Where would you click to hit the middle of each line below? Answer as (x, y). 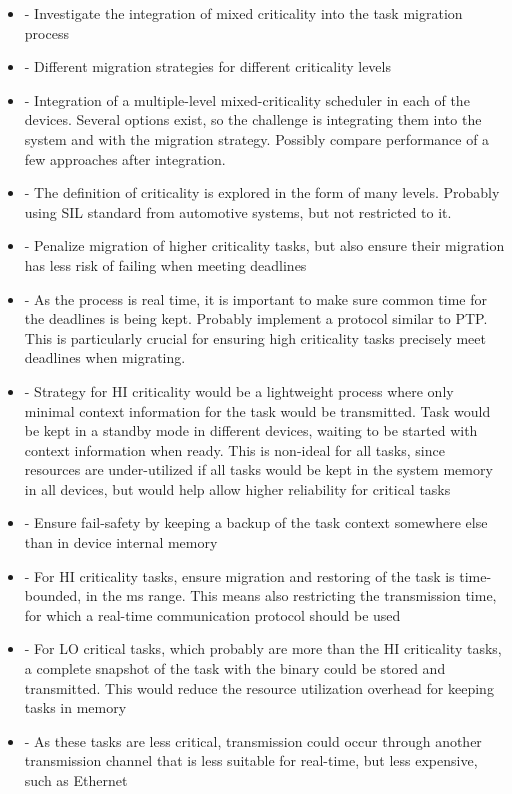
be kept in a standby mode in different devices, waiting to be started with (251, 430)
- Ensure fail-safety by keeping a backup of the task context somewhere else (256, 522)
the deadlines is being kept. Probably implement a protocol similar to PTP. (256, 318)
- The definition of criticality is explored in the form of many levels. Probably (262, 192)
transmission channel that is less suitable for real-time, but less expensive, (251, 760)
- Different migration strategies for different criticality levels (207, 66)
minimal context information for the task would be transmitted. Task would (257, 410)
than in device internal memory (121, 542)
